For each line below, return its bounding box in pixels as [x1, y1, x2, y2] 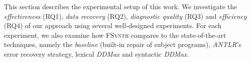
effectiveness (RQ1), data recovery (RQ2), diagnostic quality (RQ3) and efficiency [4, 11, 247, 21]
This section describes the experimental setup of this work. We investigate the [4, 1, 237, 11]
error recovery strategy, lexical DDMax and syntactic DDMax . [4, 48, 189, 59]
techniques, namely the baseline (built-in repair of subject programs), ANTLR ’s [4, 39, 242, 49]
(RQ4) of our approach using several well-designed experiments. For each [4, 20, 222, 31]
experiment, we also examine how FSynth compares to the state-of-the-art [4, 30, 226, 40]
